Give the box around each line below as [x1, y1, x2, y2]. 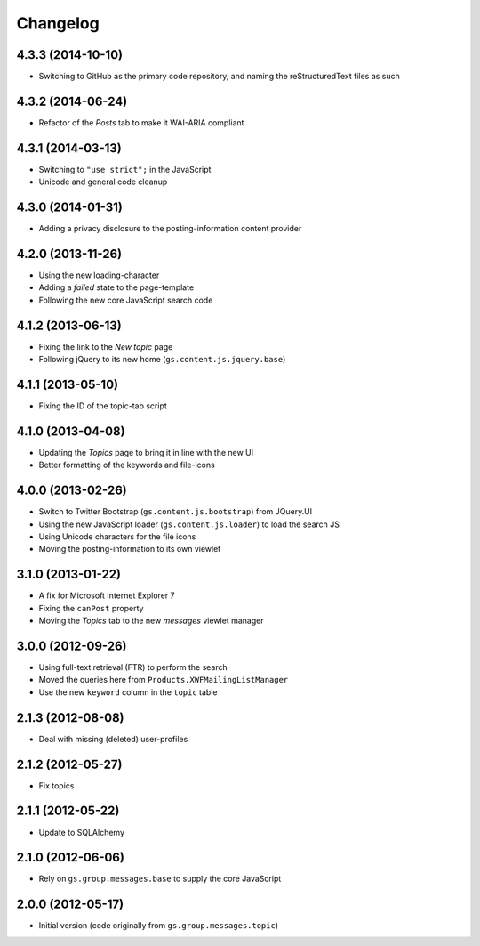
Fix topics [38, 780, 75, 791]
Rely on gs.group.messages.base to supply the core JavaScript [38, 873, 282, 885]
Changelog [16, 13, 100, 33]
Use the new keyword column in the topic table [38, 686, 218, 698]
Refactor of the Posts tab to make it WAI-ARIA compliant [38, 117, 244, 128]
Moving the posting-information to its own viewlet [38, 544, 221, 554]
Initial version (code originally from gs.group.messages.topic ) [38, 920, 279, 931]
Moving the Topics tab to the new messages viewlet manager [38, 615, 264, 627]
